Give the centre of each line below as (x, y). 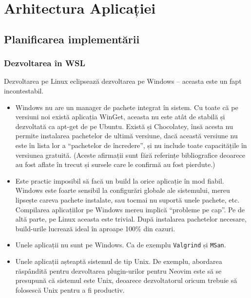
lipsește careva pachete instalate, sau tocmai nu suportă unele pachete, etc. (127, 199)
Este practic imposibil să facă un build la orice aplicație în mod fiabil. (120, 180)
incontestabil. (24, 90)
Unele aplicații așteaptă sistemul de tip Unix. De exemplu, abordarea (119, 261)
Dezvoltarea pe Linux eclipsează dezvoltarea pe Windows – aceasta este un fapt (123, 81)
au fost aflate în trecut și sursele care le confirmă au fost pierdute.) (115, 164)
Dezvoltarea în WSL (45, 63)
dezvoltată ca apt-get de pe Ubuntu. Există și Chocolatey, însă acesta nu (124, 126)
